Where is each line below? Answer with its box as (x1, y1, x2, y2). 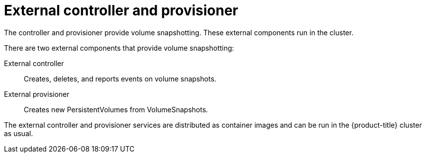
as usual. (4, 129, 33, 138)
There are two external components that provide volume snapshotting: (4, 43, 234, 52)
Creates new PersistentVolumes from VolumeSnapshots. (24, 105, 208, 114)
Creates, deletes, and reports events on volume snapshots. (24, 74, 217, 83)
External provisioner (4, 89, 69, 98)
